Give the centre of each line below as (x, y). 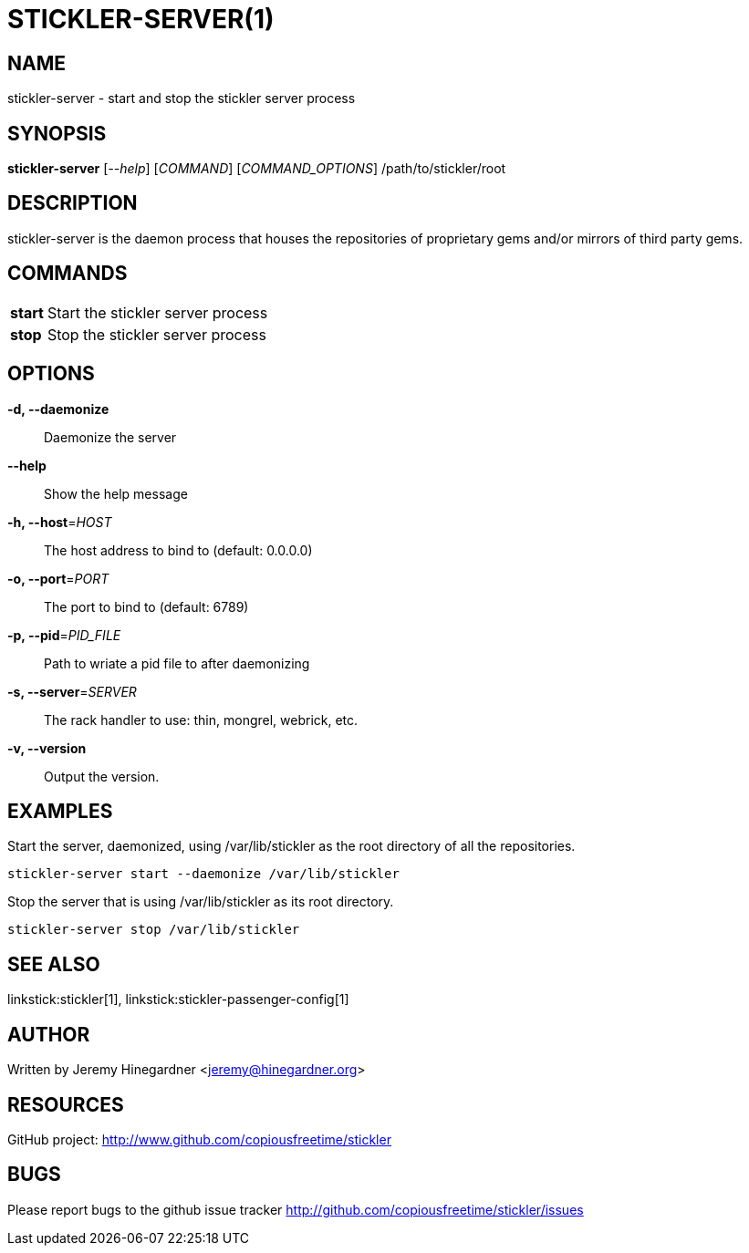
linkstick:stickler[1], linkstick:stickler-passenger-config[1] (178, 999)
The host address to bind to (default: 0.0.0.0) (178, 550)
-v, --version (47, 748)
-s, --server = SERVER (72, 691)
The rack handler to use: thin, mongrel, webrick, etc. (201, 720)
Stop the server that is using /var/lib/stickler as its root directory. (201, 902)
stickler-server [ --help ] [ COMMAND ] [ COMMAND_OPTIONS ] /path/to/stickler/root (257, 169)
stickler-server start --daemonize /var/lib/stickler (203, 874)
